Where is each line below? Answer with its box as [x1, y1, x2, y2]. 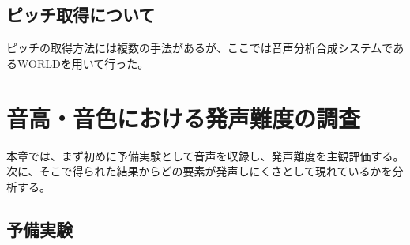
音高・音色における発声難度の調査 [6, 101, 361, 134]
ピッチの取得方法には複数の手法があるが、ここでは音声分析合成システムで [6, 40, 393, 56]
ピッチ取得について [6, 2, 156, 27]
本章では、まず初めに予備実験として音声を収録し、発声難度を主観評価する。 [6, 147, 404, 164]
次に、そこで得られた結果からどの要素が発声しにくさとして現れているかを [6, 163, 393, 179]
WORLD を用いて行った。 [17, 55, 149, 71]
